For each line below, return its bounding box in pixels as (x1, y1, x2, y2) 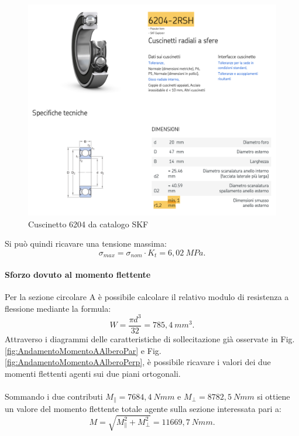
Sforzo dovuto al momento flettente (5, 268, 151, 281)
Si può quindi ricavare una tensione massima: (5, 237, 167, 250)
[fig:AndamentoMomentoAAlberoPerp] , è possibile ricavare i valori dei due (5, 356, 271, 368)
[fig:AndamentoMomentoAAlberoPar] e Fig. (5, 344, 161, 356)
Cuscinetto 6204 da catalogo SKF (28, 217, 149, 230)
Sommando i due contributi (5, 390, 103, 402)
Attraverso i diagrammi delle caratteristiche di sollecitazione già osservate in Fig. (5, 333, 295, 345)
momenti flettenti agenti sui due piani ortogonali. (5, 367, 181, 379)
